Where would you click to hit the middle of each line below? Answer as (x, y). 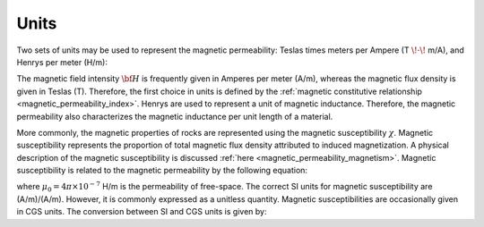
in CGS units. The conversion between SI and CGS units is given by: (142, 212)
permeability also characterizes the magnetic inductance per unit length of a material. (175, 116)
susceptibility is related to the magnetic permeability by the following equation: (162, 171)
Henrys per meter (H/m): (62, 62)
